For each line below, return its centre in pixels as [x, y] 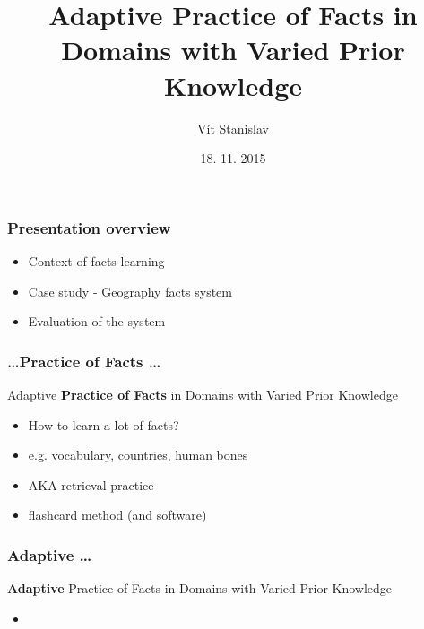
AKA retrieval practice [91, 484]
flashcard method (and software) [117, 515]
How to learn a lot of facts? [104, 424]
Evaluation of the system [97, 321]
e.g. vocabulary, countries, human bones [138, 455]
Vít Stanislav [233, 128]
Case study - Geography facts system [130, 291]
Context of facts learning [96, 260]
